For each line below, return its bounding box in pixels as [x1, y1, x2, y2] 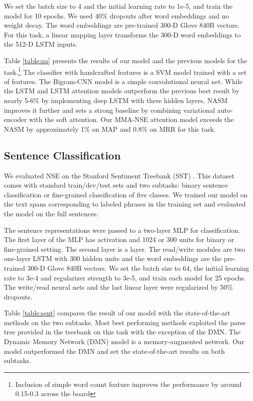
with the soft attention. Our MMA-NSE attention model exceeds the [29, 114, 234, 124]
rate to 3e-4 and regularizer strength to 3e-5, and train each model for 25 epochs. [4, 272, 246, 282]
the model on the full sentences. [4, 208, 99, 218]
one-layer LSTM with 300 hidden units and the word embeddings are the [4, 253, 222, 263]
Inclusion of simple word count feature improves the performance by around [15, 379, 242, 389]
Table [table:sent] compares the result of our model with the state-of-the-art [4, 308, 231, 318]
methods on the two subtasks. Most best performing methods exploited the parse [4, 317, 246, 327]
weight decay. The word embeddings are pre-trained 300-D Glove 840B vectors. [4, 20, 240, 30]
